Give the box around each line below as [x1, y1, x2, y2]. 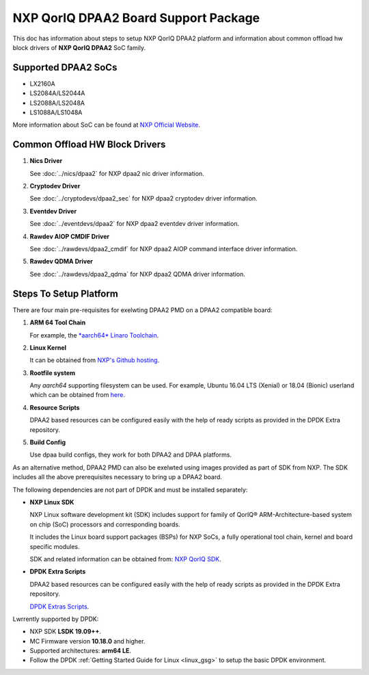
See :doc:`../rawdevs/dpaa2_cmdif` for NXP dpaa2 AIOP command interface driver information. [29, 245, 298, 253]
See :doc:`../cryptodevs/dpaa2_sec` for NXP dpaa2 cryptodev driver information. [29, 194, 258, 203]
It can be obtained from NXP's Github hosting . [29, 356, 160, 364]
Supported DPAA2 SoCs [12, 62, 118, 73]
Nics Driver [29, 157, 63, 165]
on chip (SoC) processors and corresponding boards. [29, 520, 180, 528]
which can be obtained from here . [29, 391, 126, 399]
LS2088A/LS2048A [29, 99, 85, 107]
